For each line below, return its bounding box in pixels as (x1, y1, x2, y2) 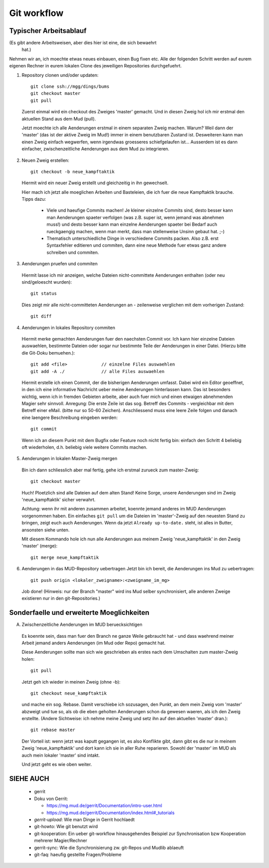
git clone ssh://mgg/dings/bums (30, 84, 110, 89)
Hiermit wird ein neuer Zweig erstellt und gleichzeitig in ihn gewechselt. (21, 180, 169, 186)
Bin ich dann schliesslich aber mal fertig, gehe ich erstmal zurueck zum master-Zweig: (21, 467, 199, 473)
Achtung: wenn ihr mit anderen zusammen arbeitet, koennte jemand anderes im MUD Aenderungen (21, 506, 226, 512)
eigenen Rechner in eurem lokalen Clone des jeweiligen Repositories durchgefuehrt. (9, 63, 182, 69)
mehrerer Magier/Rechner (34, 838, 87, 844)
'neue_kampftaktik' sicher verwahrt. (21, 496, 96, 502)
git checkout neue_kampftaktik (30, 690, 107, 696)
